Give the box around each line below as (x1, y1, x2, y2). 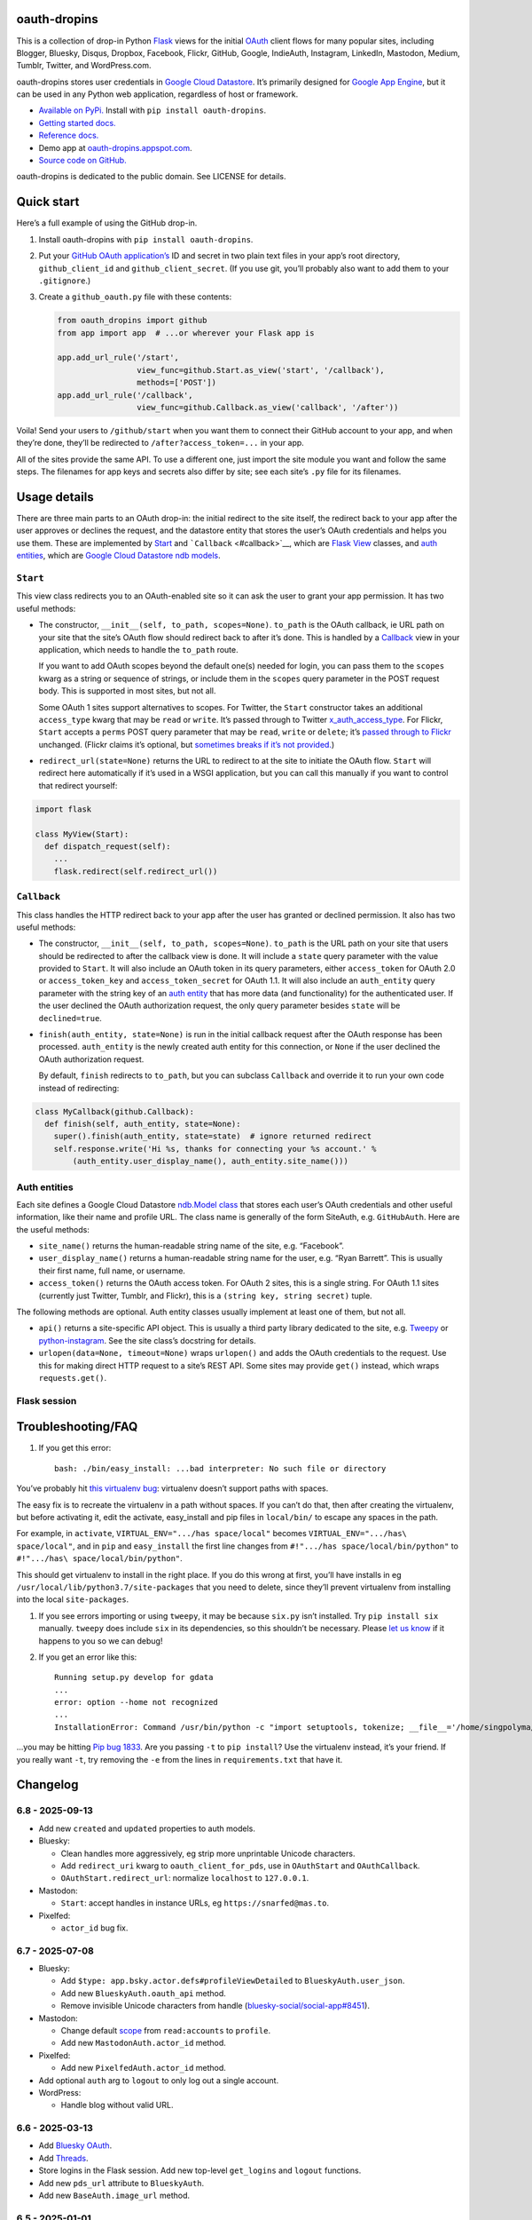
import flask (35, 804, 92, 814)
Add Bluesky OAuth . (38, 2140, 113, 2151)
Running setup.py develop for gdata (54, 1672, 214, 1683)
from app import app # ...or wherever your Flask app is (57, 328, 315, 337)
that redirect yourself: (38, 780, 118, 790)
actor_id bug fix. (60, 1923, 129, 1933)
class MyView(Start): (35, 829, 129, 839)
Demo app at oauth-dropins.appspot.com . (38, 142, 192, 153)
